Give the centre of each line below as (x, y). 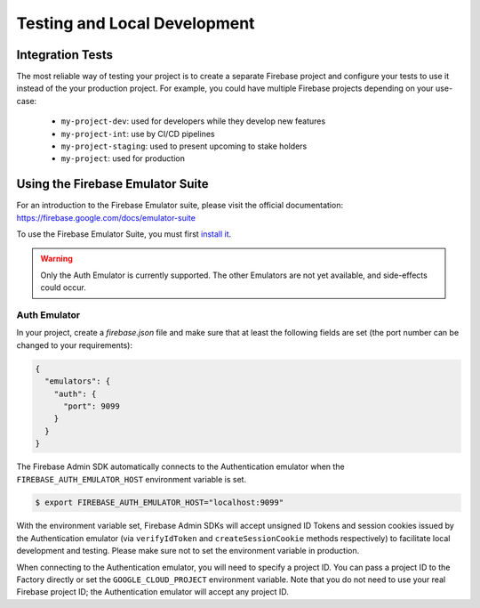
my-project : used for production (123, 158)
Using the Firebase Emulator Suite (112, 184)
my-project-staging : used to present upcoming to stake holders (184, 146)
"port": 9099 (92, 406)
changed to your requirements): (75, 345)
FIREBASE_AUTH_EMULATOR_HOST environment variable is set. (132, 479)
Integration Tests (64, 55)
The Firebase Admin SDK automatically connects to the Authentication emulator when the (181, 466)
